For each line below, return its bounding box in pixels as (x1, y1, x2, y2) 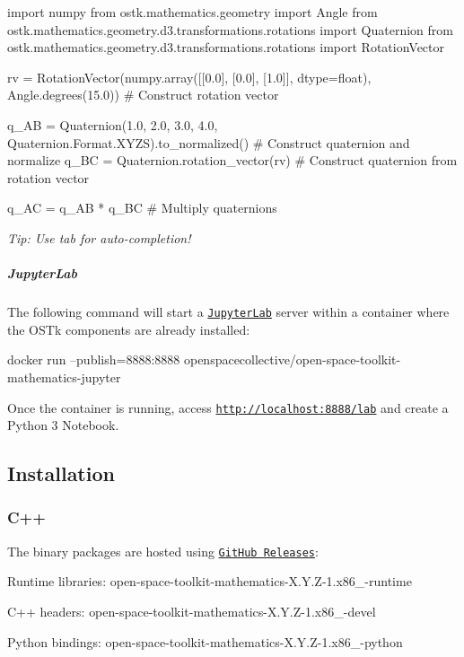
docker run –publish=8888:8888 (7, 350, 180, 369)
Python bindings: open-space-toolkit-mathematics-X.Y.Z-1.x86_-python (7, 632, 403, 651)
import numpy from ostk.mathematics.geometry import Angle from (7, 3, 378, 21)
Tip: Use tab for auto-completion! (7, 228, 191, 247)
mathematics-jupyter (7, 367, 121, 386)
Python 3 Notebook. (7, 416, 119, 434)
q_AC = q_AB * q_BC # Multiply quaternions (7, 198, 277, 217)
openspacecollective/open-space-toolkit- (183, 350, 401, 369)
